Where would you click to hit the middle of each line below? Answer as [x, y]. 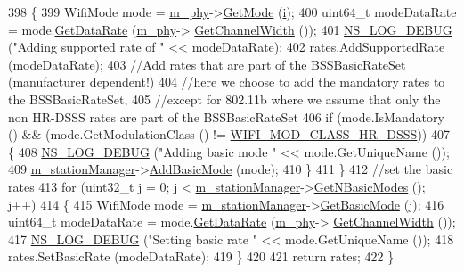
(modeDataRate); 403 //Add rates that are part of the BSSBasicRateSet [207, 64]
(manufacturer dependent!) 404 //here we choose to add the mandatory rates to [227, 82]
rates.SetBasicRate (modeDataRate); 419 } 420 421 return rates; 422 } [201, 256]
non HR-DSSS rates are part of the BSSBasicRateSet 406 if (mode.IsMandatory [226, 116]
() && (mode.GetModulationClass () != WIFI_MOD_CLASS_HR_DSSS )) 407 [229, 134]
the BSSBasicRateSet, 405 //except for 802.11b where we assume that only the [224, 99]
